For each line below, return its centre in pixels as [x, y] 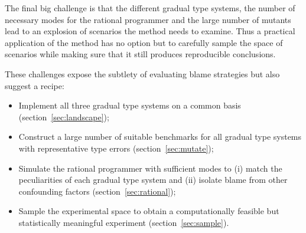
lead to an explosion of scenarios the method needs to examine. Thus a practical [150, 31]
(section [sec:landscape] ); [64, 116]
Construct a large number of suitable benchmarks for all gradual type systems [160, 137]
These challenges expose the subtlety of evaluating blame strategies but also [142, 73]
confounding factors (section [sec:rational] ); [97, 191]
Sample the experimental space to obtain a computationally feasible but [149, 211]
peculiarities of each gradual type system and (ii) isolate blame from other [153, 180]
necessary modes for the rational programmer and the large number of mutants [148, 19]
